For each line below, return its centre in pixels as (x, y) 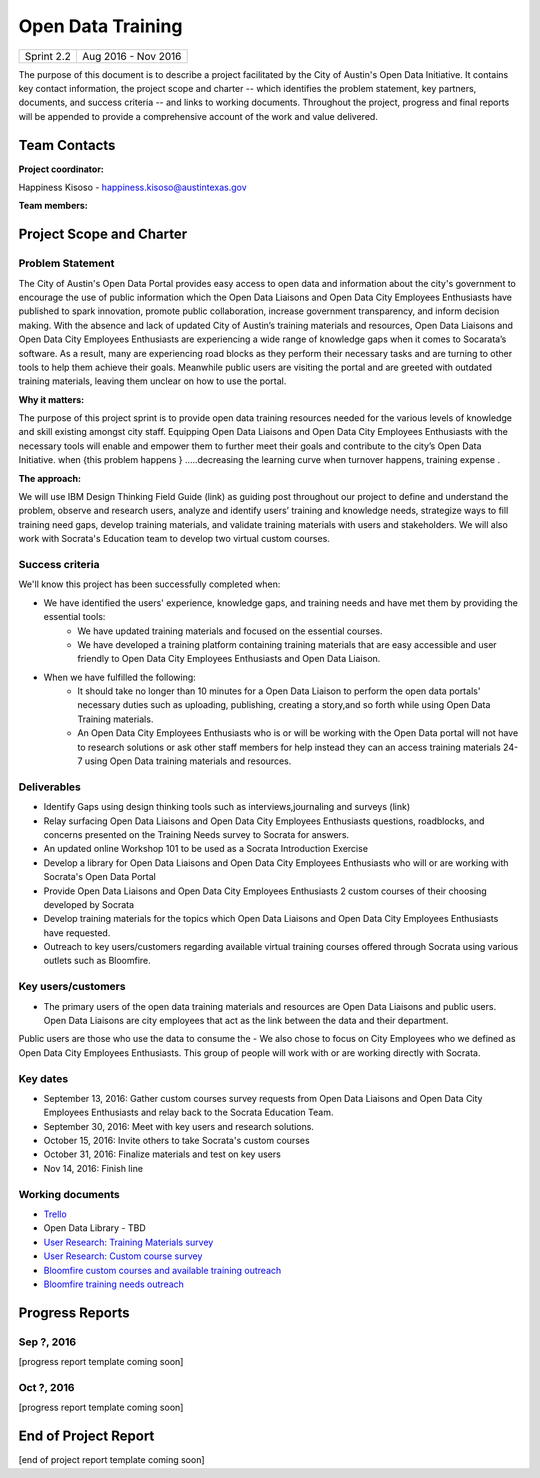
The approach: (50, 478)
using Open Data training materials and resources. (188, 761)
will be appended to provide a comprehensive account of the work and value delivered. (198, 116)
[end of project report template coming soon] (111, 1460)
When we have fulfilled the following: (120, 677)
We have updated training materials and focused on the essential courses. (230, 631)
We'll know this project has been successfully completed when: (149, 584)
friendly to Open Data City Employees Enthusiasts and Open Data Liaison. (229, 659)
